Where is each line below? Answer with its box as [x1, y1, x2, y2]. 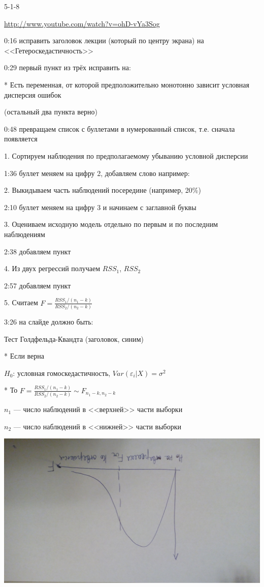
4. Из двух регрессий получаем [4, 263, 100, 274]
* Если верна [4, 350, 45, 361]
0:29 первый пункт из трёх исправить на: [4, 62, 131, 73]
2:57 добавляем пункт [4, 280, 71, 290]
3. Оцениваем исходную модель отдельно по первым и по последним [4, 219, 218, 229]
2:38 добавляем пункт [4, 246, 71, 256]
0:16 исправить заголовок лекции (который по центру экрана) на [4, 35, 204, 46]
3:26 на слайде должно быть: [4, 316, 93, 327]
